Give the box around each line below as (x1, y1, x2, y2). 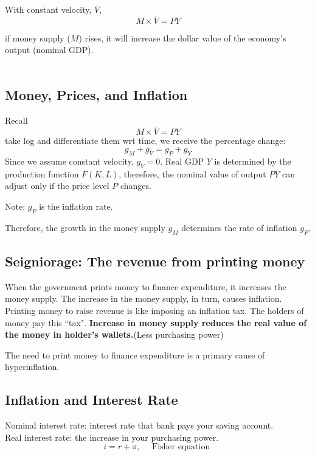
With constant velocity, (5, 3, 92, 15)
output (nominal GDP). (5, 43, 94, 56)
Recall (5, 113, 28, 126)
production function (5, 167, 79, 180)
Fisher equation (151, 443, 210, 452)
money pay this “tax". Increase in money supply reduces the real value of (5, 316, 307, 329)
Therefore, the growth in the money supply (5, 221, 165, 233)
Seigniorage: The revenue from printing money (5, 251, 305, 270)
